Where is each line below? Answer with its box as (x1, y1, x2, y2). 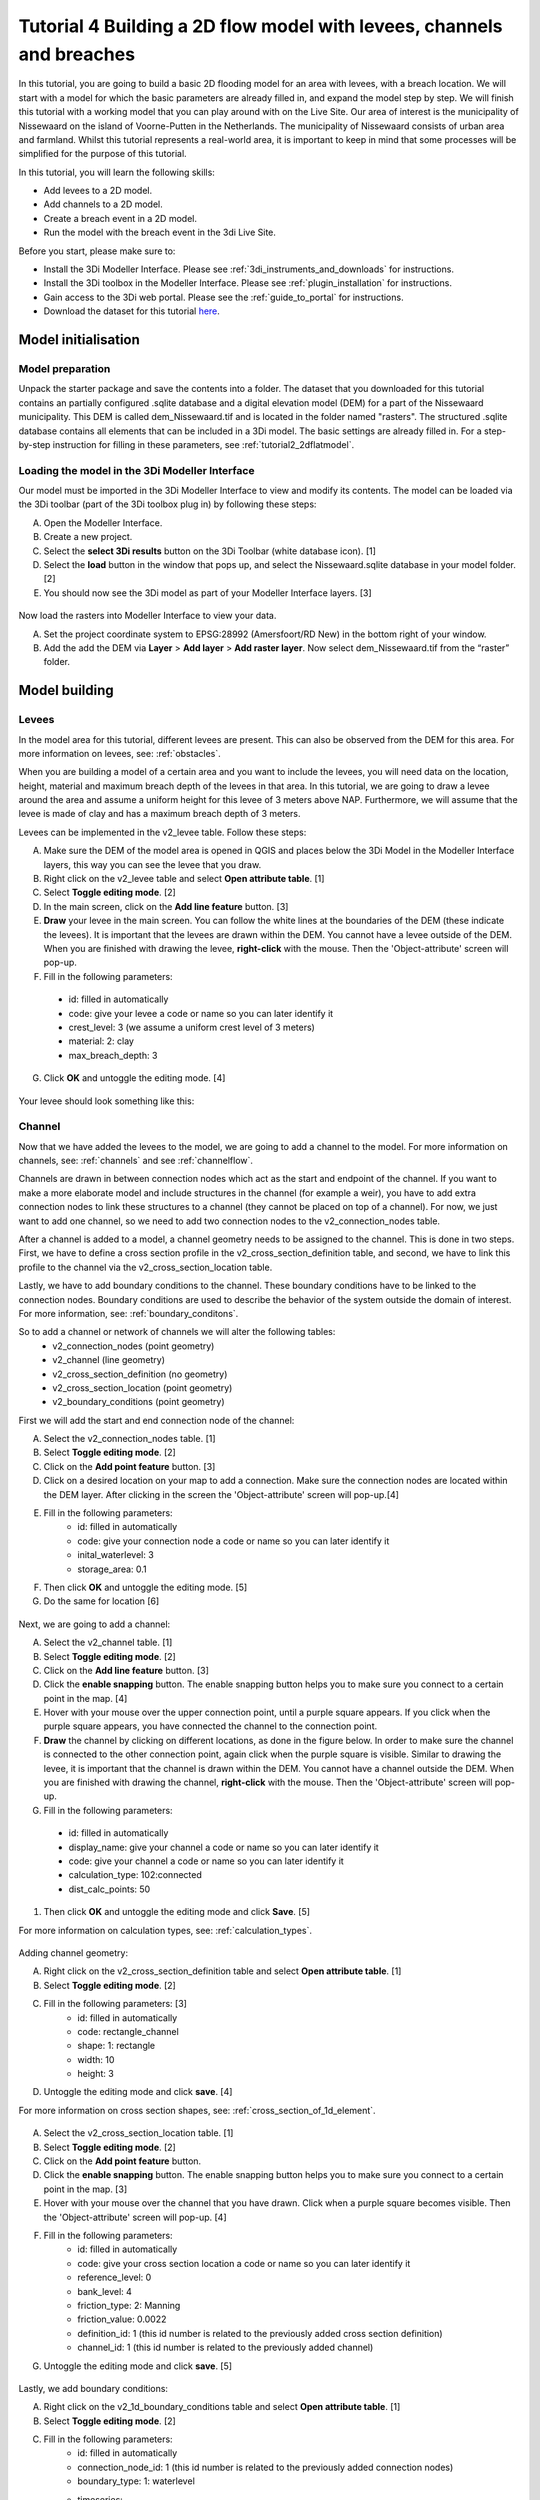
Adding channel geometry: (18, 1946, 129, 1959)
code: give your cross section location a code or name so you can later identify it (77, 2257, 411, 2269)
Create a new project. (43, 531, 133, 543)
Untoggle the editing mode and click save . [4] (43, 2086, 233, 2098)
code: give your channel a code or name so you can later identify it (68, 1855, 344, 1867)
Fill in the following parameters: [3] (43, 1998, 187, 2010)
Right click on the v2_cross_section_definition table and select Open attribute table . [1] (43, 1965, 402, 1977)
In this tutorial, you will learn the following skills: (18, 166, 215, 178)
